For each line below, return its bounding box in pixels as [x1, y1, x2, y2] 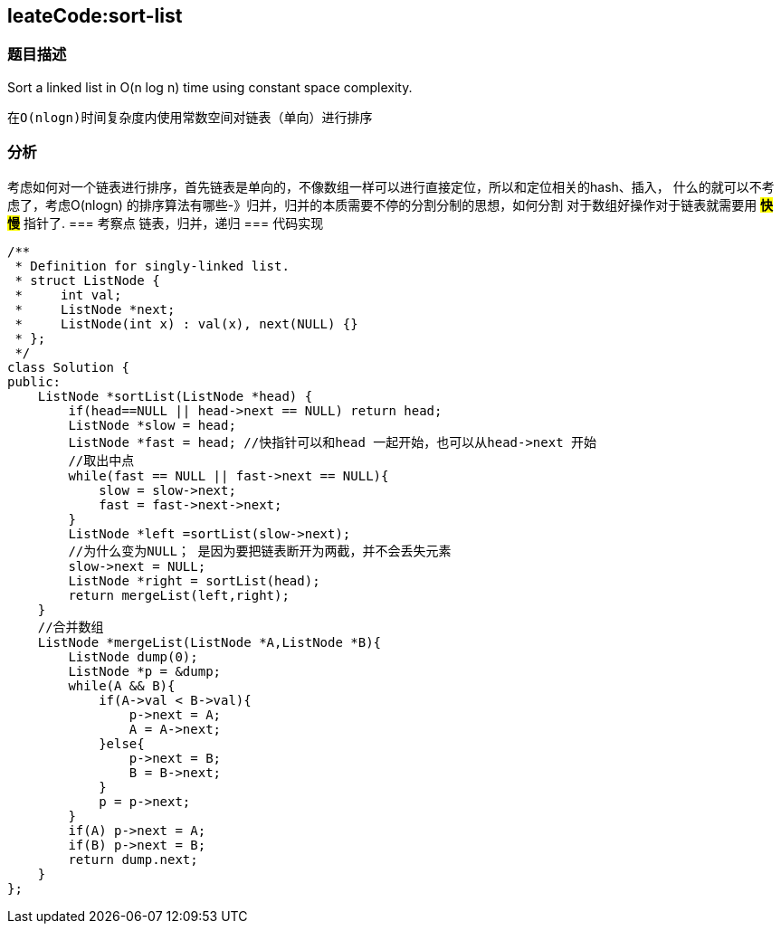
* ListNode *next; [14, 301, 176, 317]
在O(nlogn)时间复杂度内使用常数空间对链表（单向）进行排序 [7, 109, 373, 125]
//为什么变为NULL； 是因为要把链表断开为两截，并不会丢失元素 [68, 543, 452, 558]
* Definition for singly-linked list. [14, 258, 290, 273]
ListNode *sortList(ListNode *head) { [37, 388, 313, 404]
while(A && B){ [68, 678, 176, 693]
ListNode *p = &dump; [68, 663, 222, 679]
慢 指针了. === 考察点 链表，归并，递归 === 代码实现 [7, 214, 324, 231]
